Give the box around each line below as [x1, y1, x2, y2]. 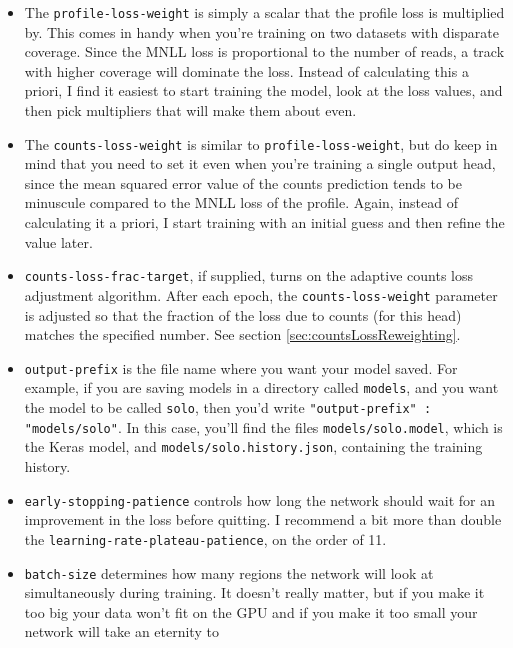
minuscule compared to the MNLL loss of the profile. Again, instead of [24, 192, 459, 213]
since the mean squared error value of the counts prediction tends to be [24, 172, 463, 193]
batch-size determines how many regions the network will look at [24, 562, 434, 583]
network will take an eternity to [24, 621, 219, 642]
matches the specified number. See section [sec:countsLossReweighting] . [24, 324, 461, 345]
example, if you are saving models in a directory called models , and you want [24, 377, 499, 398]
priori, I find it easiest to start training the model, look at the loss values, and [24, 80, 503, 101]
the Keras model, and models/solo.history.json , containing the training [24, 436, 483, 457]
